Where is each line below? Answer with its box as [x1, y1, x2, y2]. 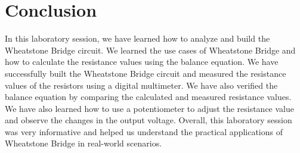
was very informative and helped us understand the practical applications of [5, 125, 283, 138]
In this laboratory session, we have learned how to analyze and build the [5, 32, 270, 45]
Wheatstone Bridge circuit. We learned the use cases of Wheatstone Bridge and [5, 43, 296, 56]
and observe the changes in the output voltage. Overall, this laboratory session [5, 114, 292, 126]
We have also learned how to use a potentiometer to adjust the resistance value [5, 102, 295, 114]
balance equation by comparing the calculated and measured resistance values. [5, 90, 292, 103]
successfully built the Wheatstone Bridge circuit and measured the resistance [5, 67, 286, 79]
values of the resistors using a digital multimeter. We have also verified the [5, 79, 278, 91]
